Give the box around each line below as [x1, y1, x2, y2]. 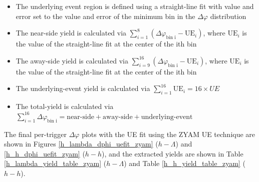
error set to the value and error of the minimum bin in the [16, 10, 195, 21]
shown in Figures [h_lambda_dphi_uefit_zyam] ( [4, 138, 158, 149]
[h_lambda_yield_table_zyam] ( [4, 158, 107, 168]
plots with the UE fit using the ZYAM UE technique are [82, 128, 255, 139]
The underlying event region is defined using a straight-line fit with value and [16, 1, 254, 11]
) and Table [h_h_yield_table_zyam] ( [124, 158, 245, 168]
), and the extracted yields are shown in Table [102, 148, 243, 158]
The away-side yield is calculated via [16, 55, 128, 65]
